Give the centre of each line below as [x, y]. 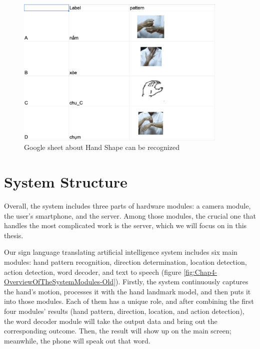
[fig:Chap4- [200, 272]
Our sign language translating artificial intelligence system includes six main [121, 252]
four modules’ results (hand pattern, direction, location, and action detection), [124, 311]
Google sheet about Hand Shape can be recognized [102, 147]
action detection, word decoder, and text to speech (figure [93, 272]
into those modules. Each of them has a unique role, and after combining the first [129, 301]
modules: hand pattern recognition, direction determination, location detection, [125, 261]
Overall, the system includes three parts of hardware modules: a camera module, [127, 205]
